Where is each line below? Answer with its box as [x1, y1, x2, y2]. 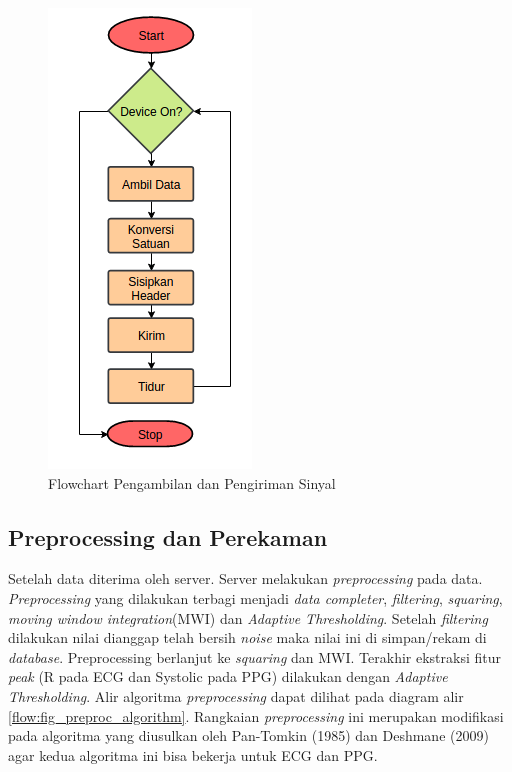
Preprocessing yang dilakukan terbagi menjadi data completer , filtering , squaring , [8, 587, 503, 608]
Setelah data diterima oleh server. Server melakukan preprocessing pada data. [8, 568, 483, 589]
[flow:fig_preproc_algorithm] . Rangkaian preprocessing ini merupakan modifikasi [8, 705, 504, 726]
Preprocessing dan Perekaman [8, 521, 328, 552]
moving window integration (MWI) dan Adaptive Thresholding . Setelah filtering [8, 607, 488, 628]
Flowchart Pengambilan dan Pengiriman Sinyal [48, 472, 336, 493]
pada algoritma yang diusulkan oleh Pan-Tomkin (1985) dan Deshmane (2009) [8, 725, 489, 746]
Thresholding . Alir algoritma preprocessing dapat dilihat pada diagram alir [8, 685, 464, 706]
